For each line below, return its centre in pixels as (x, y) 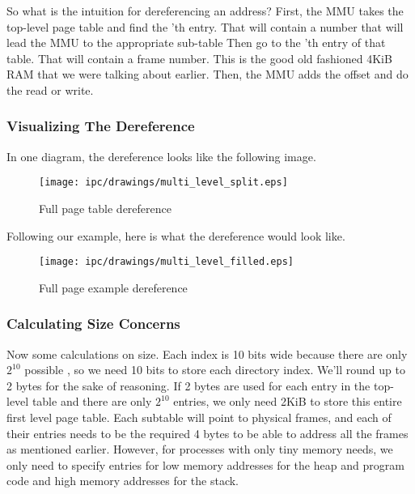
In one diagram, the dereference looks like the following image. (161, 156)
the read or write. (50, 89)
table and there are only (92, 401)
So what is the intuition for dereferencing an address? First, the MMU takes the (205, 11)
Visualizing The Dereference (101, 126)
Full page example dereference (113, 287)
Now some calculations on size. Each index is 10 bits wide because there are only (207, 353)
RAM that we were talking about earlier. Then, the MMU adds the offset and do (207, 74)
